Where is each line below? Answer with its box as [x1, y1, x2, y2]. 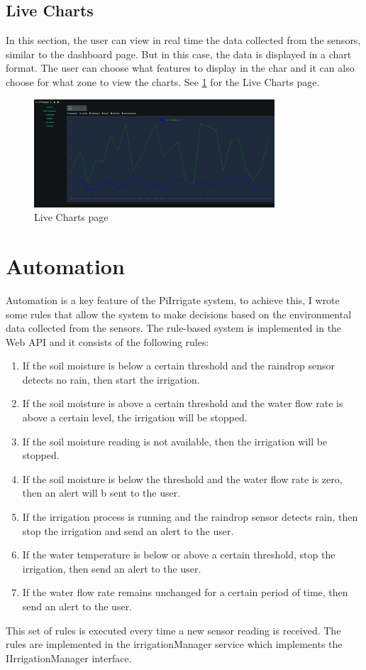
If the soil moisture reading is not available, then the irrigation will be [22, 433, 328, 448]
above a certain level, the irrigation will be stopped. [22, 410, 248, 425]
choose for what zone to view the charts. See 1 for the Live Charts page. [6, 74, 320, 89]
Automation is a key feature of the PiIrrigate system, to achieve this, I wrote [6, 292, 340, 307]
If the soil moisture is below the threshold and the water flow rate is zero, [22, 471, 343, 486]
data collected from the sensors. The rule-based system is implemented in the [6, 320, 342, 335]
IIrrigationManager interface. [6, 650, 132, 665]
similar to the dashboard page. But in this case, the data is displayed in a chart [6, 46, 352, 61]
